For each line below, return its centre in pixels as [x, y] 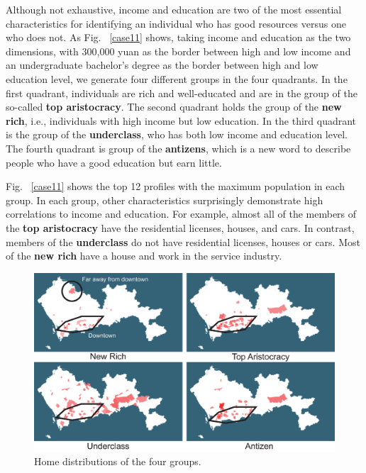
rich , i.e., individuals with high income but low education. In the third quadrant [181, 120]
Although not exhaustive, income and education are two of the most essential [174, 9]
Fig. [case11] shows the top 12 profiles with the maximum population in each [176, 186]
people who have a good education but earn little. [114, 162]
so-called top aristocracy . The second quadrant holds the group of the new [174, 107]
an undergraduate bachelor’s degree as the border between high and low [162, 65]
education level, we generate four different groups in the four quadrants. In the [177, 78]
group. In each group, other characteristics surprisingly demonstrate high [165, 200]
